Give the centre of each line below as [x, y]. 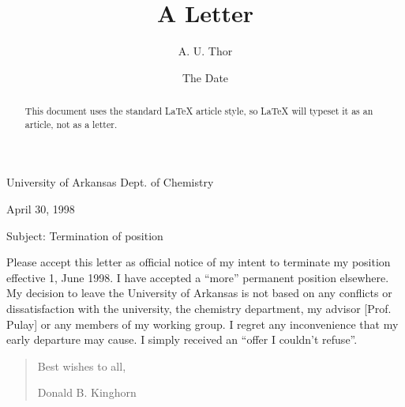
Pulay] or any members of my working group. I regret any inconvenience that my [202, 324]
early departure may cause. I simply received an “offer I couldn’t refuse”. [182, 339]
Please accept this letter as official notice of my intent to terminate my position [199, 262]
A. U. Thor [205, 51]
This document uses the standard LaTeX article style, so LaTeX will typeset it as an [199, 111]
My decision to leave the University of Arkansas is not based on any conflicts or [199, 293]
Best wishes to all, [82, 366]
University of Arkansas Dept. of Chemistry [110, 182]
